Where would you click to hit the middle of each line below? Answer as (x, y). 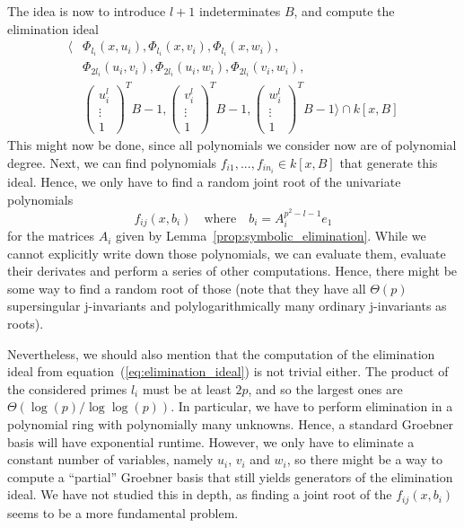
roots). (26, 324)
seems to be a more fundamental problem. (123, 512)
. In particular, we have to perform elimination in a (312, 406)
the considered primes (67, 388)
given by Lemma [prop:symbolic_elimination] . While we (271, 236)
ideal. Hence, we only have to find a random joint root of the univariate (204, 182)
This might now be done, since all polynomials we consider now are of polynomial (232, 145)
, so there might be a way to (364, 459)
